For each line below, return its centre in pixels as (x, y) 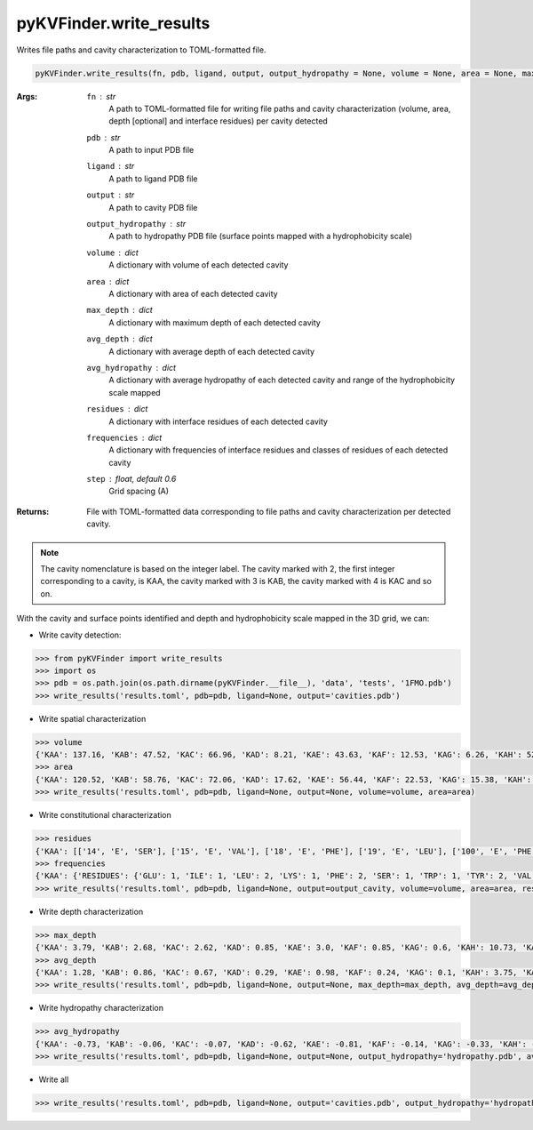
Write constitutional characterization (105, 815)
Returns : (33, 511)
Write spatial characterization (92, 718)
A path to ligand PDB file (154, 179)
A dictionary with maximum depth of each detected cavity (215, 322)
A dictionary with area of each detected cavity (194, 293)
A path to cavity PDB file (153, 207)
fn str (101, 96)
